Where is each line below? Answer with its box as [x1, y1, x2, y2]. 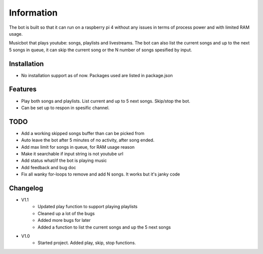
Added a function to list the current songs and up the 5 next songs [38, 224, 171, 230]
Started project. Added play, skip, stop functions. [38, 240, 136, 246]
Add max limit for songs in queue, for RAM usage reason [21, 144, 135, 150]
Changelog [9, 184, 43, 192]
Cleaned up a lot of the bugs [38, 210, 95, 216]
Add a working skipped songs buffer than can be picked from [21, 130, 145, 136]
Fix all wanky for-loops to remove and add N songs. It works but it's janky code [21, 171, 180, 177]
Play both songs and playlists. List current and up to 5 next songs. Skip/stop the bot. [21, 98, 190, 104]
